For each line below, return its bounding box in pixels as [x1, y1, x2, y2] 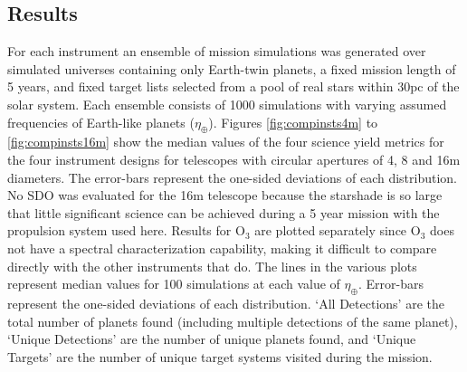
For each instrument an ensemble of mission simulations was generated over [7, 42, 426, 61]
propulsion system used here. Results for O [7, 221, 245, 240]
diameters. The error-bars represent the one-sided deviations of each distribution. [7, 167, 457, 186]
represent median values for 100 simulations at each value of [7, 274, 340, 293]
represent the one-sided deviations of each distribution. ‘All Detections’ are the [7, 293, 444, 312]
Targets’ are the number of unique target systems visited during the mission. [7, 347, 433, 366]
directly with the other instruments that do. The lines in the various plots [7, 256, 417, 275]
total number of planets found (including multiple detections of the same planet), [7, 311, 458, 330]
